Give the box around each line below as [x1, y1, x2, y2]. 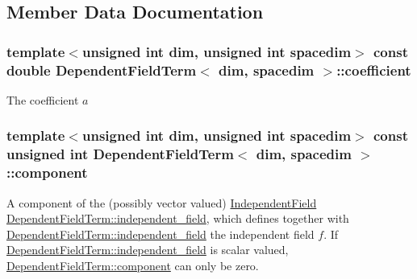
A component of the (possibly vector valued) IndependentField [6, 194, 317, 211]
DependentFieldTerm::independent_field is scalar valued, [6, 241, 289, 258]
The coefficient [6, 91, 79, 108]
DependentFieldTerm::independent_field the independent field [6, 225, 315, 242]
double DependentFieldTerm [6, 59, 197, 80]
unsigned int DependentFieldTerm [6, 144, 234, 164]
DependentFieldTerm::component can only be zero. [6, 256, 259, 273]
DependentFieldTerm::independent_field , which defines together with [6, 210, 349, 227]
